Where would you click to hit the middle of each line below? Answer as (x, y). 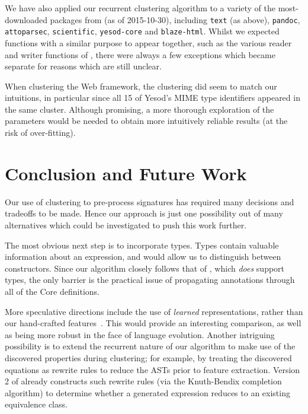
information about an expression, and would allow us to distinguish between (143, 257)
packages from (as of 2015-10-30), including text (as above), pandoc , (175, 19)
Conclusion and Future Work (126, 173)
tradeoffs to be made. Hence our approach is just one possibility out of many (144, 213)
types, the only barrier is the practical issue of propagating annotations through (150, 280)
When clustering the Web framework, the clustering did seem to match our (141, 86)
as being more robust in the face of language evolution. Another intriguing (140, 334)
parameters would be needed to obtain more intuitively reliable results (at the (146, 121)
